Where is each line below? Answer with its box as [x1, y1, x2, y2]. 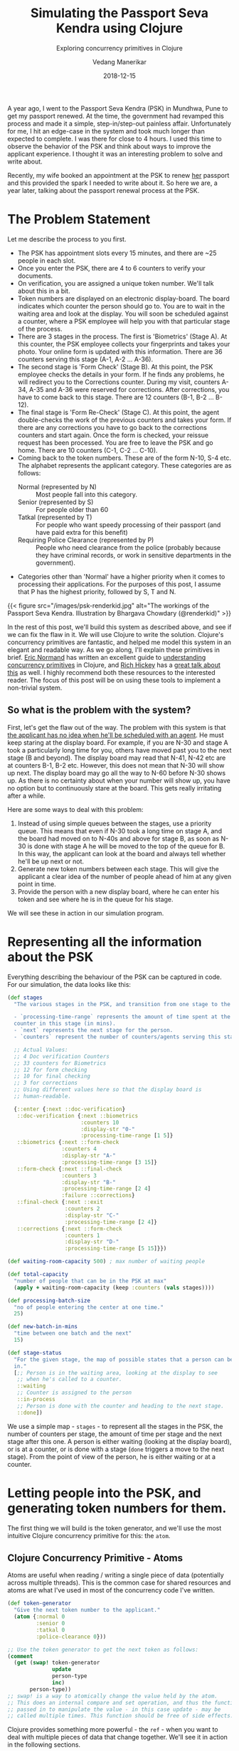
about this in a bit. [17, 286, 70, 295]
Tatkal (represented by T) [17, 513, 92, 521]
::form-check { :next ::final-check [16, 1165, 122, 1173]
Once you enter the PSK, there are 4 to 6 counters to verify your [17, 264, 206, 272]
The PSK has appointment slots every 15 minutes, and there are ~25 [17, 249, 217, 257]
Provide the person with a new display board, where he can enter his [17, 887, 220, 895]
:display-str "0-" [80, 1125, 135, 1133]
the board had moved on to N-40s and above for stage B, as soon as [17, 834, 219, 843]
